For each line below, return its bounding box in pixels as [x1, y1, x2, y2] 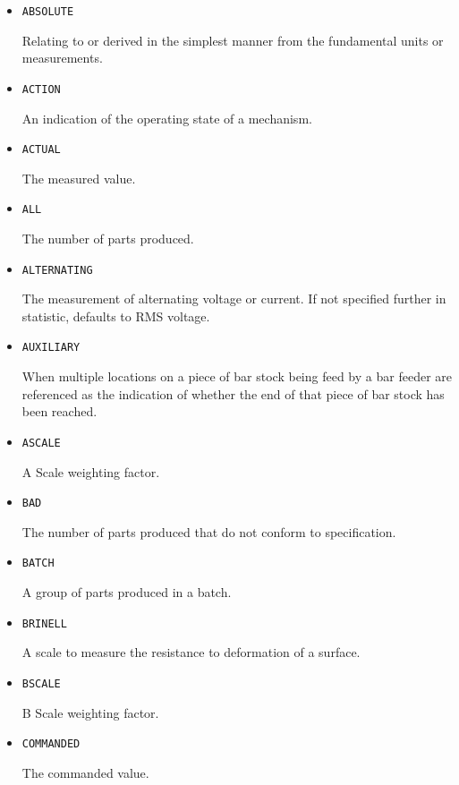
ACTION [21, 82, 61, 96]
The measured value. [21, 168, 136, 187]
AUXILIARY [21, 341, 81, 354]
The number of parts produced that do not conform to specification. [21, 522, 396, 541]
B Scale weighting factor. [21, 703, 159, 721]
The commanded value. [21, 763, 149, 781]
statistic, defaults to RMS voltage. [21, 306, 210, 325]
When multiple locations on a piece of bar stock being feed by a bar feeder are [21, 367, 452, 386]
